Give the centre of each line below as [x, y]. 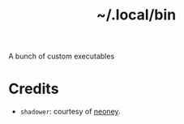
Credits [34, 89]
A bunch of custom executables [62, 56]
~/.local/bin [136, 15]
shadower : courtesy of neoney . [70, 112]
